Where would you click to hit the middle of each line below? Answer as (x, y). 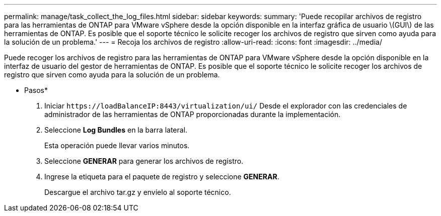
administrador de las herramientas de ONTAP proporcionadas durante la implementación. (193, 114)
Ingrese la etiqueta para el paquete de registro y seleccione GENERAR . (162, 177)
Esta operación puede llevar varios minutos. (117, 145)
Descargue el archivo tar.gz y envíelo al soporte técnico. (138, 192)
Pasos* (36, 90)
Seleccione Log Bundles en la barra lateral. (116, 130)
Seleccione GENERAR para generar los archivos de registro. (144, 161)
